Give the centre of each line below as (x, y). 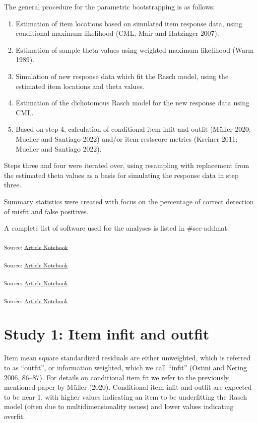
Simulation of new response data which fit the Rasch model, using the (122, 76)
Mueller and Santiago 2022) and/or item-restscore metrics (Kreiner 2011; (127, 138)
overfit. (15, 416)
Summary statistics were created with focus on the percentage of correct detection (129, 201)
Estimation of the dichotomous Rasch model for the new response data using (132, 103)
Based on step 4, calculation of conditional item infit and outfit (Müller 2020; (133, 129)
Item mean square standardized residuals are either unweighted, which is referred (127, 358)
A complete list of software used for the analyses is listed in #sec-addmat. (117, 228)
